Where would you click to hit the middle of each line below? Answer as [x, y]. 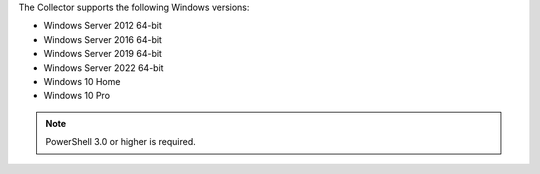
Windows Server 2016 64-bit [102, 39]
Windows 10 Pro [76, 96]
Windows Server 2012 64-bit [102, 26]
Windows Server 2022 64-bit [103, 67]
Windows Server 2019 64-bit [102, 54]
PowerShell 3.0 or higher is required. [121, 142]
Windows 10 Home [82, 81]
